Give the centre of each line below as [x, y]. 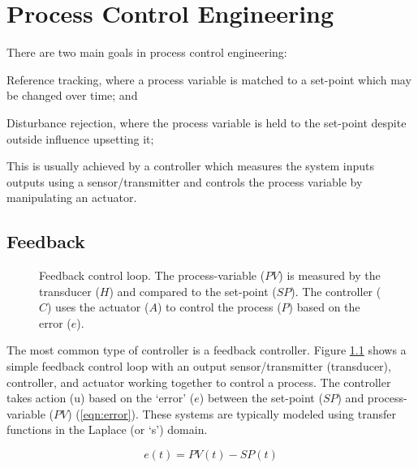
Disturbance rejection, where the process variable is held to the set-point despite [207, 122]
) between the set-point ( [261, 398]
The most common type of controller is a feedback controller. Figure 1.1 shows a [207, 350]
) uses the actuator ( [98, 307]
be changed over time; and [72, 95]
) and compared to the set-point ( [193, 291]
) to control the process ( [219, 307]
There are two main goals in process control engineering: [147, 52]
